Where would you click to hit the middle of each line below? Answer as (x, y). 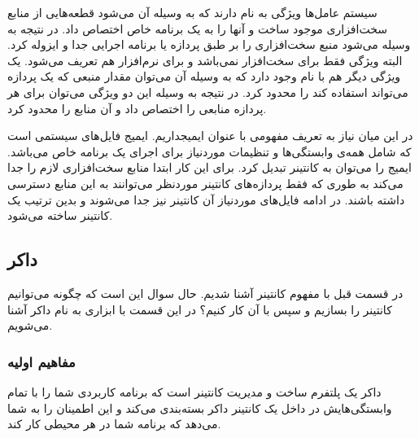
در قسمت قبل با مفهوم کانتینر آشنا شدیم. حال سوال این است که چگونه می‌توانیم (205, 293)
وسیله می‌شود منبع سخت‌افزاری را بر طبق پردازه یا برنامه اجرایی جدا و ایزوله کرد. (209, 44)
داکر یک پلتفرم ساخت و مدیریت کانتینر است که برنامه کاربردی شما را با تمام (194, 391)
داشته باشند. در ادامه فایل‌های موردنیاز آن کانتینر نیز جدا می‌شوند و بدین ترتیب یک (206, 199)
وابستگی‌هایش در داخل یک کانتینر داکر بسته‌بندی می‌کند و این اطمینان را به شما (200, 407)
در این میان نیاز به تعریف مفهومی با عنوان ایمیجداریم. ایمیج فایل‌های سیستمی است (210, 136)
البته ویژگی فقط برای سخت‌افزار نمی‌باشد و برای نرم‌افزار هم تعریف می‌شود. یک (205, 60)
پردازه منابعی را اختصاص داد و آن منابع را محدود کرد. (137, 108)
